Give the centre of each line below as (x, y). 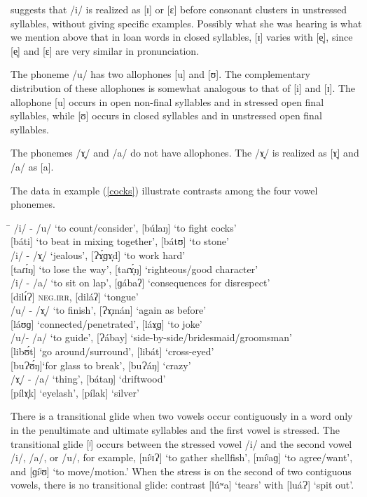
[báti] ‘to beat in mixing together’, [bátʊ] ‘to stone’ (120, 241)
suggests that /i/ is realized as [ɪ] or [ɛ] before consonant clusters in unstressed (179, 9)
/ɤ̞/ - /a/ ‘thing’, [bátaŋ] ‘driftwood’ (88, 379)
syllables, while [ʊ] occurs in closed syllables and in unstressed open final (166, 115)
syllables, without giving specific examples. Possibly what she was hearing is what (186, 23)
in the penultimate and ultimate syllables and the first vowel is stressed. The (175, 430)
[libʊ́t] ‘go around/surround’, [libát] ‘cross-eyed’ (112, 351)
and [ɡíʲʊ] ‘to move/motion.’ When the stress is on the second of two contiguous (181, 471)
